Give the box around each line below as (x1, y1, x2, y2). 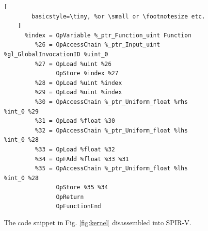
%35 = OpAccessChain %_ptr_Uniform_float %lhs (35, 165, 188, 172)
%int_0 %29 (4, 108, 39, 115)
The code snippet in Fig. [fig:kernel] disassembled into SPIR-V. (4, 217, 192, 228)
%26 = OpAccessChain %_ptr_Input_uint (35, 41, 160, 49)
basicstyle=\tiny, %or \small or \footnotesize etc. (32, 13, 206, 20)
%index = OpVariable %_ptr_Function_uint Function (24, 32, 192, 39)
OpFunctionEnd (56, 203, 101, 210)
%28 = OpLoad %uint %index (35, 79, 122, 86)
